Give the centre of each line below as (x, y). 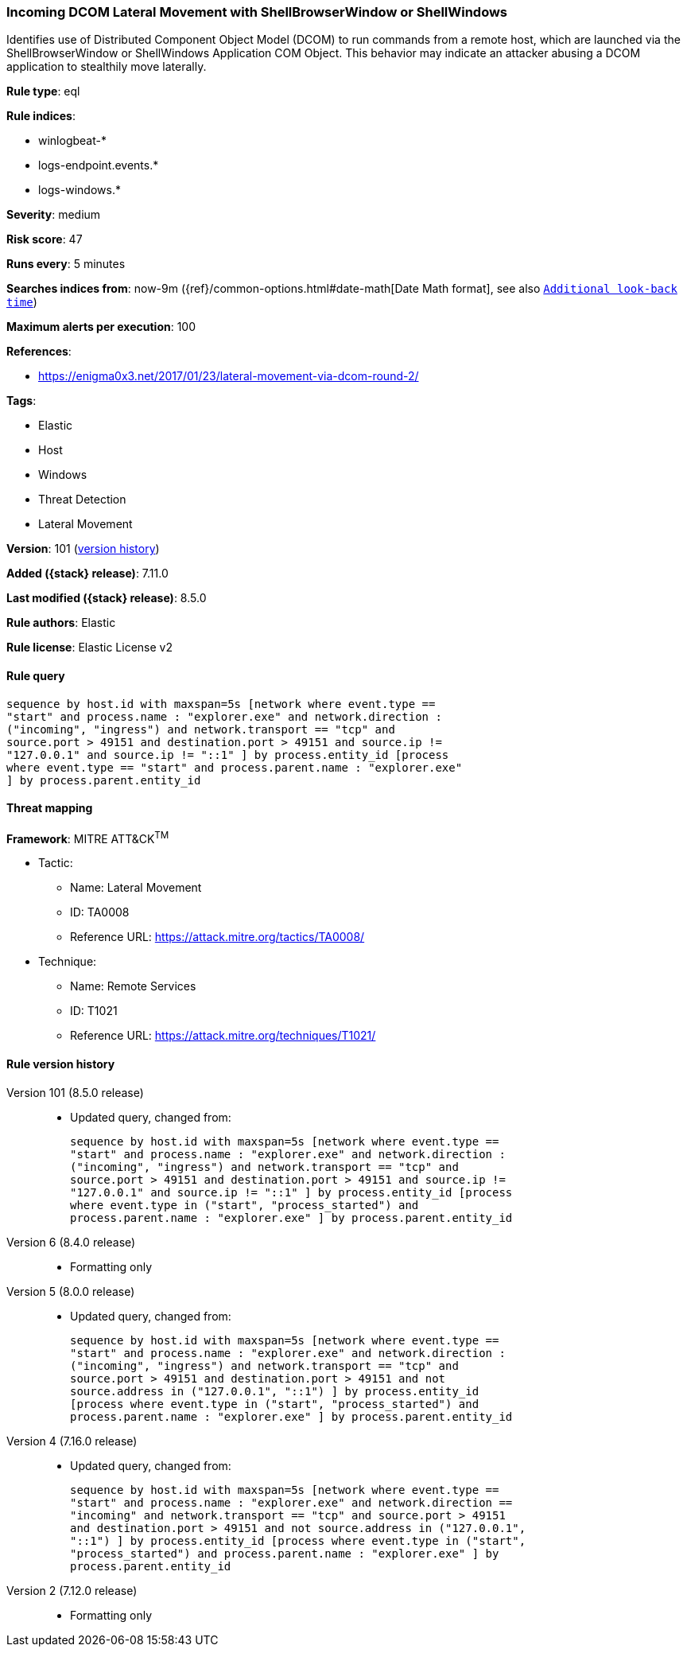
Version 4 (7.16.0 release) (72, 1441)
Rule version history (61, 1064)
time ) (22, 302)
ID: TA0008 (100, 912)
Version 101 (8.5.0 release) (75, 1092)
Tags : (21, 401)
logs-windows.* (80, 190)
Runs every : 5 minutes (66, 264)
